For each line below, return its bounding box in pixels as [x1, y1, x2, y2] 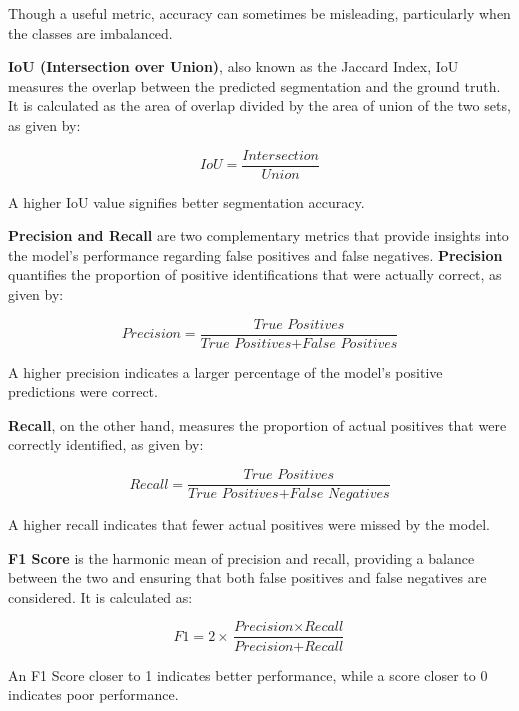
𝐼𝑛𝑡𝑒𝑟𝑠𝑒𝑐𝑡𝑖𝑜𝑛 [242, 148, 319, 163]
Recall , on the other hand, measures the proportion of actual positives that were [8, 414, 507, 435]
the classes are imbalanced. [8, 22, 173, 43]
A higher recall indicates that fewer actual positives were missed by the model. [8, 514, 490, 535]
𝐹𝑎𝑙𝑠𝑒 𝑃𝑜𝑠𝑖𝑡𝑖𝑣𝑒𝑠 [302, 336, 398, 351]
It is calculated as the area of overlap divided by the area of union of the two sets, [8, 95, 511, 116]
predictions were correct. [8, 381, 158, 402]
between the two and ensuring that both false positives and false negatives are [8, 567, 487, 588]
